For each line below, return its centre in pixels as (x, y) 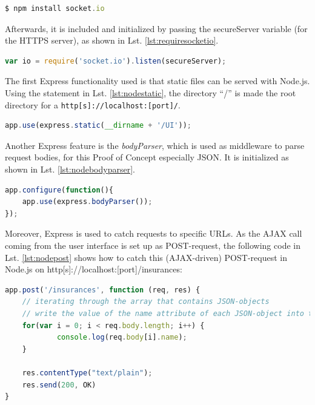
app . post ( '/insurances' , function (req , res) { (103, 290)
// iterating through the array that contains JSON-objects (146, 302)
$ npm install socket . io (55, 8)
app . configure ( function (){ (59, 190)
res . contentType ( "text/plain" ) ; (87, 373)
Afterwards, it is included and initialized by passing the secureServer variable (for (156, 28)
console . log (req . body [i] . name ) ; (122, 337)
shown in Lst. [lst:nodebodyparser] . (70, 169)
